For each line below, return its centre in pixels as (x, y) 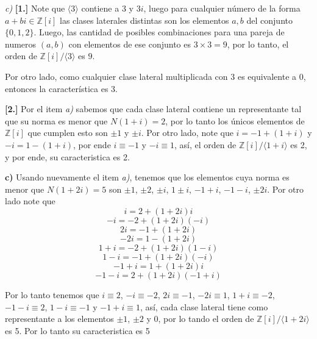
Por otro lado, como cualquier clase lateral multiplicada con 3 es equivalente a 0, (155, 76)
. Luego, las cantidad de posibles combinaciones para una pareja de (159, 32)
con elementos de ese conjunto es (130, 44)
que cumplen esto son (68, 133)
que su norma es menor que (56, 120)
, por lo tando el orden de (206, 319)
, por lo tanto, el (258, 44)
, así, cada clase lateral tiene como (204, 306)
